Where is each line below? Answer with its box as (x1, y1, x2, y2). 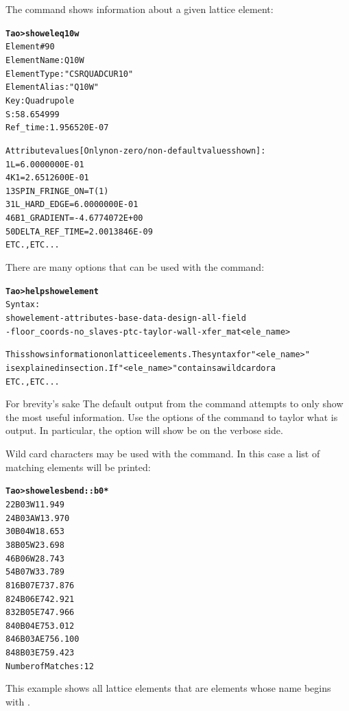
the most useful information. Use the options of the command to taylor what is (5, 409, 338, 424)
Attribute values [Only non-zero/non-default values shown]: (5, 145, 266, 156)
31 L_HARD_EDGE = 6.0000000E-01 (5, 200, 139, 210)
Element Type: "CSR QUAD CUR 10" (5, 69, 134, 79)
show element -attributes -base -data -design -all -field (5, 313, 246, 323)
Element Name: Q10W (5, 55, 84, 65)
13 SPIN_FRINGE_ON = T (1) (5, 186, 109, 196)
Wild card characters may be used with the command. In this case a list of (5, 446, 320, 461)
